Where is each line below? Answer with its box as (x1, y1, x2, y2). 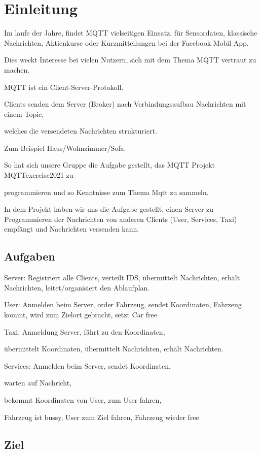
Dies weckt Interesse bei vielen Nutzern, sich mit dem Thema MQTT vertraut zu (4, 54, 256, 65)
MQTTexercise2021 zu (4, 170, 73, 180)
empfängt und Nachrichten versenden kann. (4, 223, 139, 234)
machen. (4, 64, 30, 75)
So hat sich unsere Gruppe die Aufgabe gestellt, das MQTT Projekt (4, 159, 215, 170)
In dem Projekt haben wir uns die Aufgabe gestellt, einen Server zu (4, 204, 214, 214)
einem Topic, (4, 108, 44, 119)
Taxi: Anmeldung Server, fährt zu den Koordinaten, (4, 326, 165, 337)
